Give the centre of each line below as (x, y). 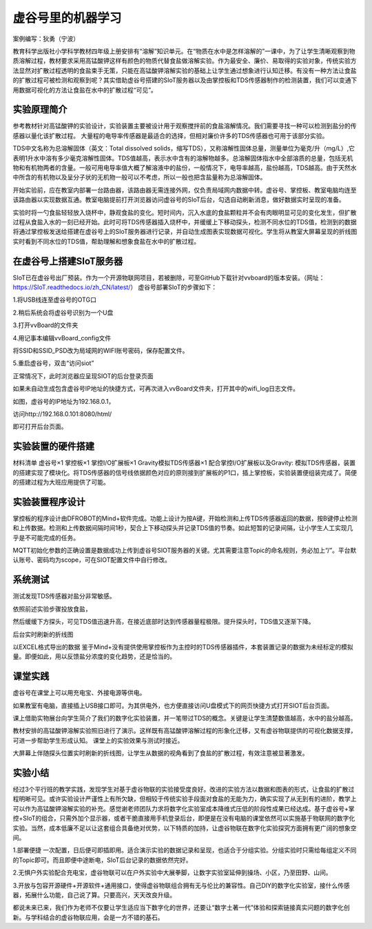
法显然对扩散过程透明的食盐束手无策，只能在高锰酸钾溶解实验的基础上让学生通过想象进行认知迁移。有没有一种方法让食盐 (185, 70)
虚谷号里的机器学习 (67, 18)
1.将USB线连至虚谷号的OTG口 (54, 300)
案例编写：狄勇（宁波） (46, 39)
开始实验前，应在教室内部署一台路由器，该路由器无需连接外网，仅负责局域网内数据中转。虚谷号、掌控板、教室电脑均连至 (185, 190)
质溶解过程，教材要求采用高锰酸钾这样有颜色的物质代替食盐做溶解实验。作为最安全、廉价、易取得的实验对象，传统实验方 (185, 61)
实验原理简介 (40, 109)
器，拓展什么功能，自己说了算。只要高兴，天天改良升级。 (94, 894)
